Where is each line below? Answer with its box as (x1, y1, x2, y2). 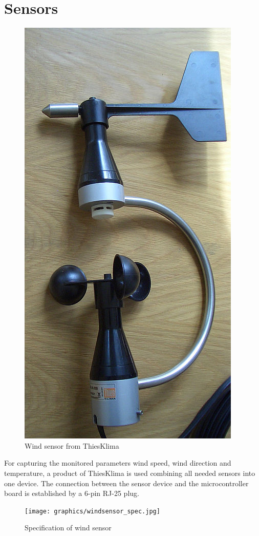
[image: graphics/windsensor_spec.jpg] (25, 507, 160, 515)
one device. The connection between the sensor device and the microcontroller (4, 477, 249, 488)
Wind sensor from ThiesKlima (25, 440, 119, 451)
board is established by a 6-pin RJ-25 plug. (4, 488, 139, 499)
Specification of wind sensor (25, 522, 112, 533)
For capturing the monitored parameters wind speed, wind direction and (4, 457, 231, 468)
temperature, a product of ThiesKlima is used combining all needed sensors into (4, 467, 255, 478)
